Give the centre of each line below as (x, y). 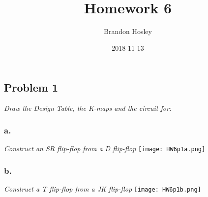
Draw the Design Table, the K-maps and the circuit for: (88, 108)
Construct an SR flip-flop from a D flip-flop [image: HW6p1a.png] (105, 148)
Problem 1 (31, 87)
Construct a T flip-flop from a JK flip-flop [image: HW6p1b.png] (103, 188)
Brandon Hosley (128, 31)
